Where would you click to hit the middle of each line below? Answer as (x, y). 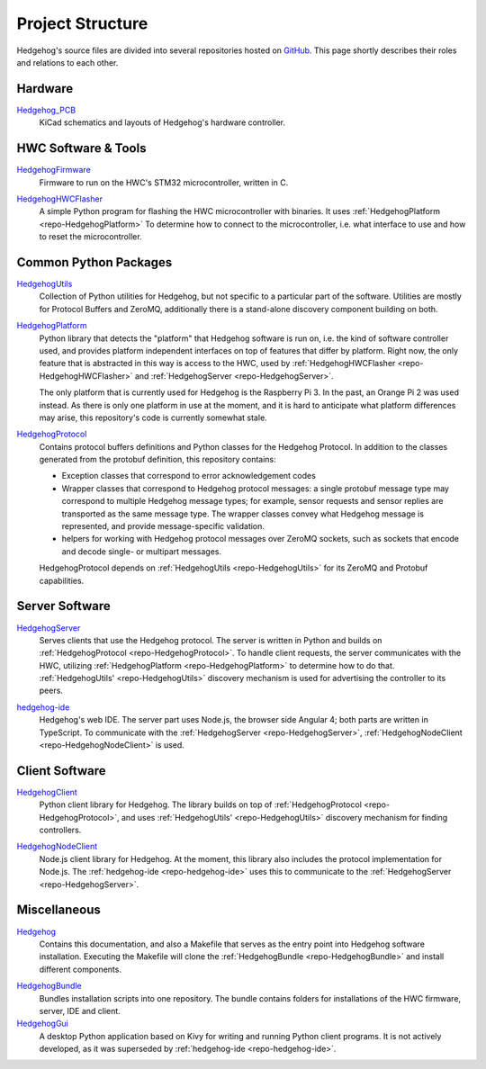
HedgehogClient (47, 792)
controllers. (60, 830)
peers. (51, 691)
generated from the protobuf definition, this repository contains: (157, 460)
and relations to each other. (67, 62)
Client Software (61, 771)
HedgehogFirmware (54, 170)
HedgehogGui (43, 1024)
